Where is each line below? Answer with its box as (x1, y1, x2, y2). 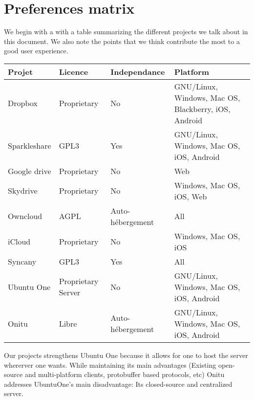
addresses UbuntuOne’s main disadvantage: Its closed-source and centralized (4, 378, 233, 389)
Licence (59, 66, 88, 77)
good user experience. (4, 45, 68, 56)
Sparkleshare (8, 139, 51, 151)
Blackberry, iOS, (174, 103, 231, 114)
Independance (110, 66, 165, 77)
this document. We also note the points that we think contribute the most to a (4, 36, 240, 46)
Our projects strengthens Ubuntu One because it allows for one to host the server (4, 350, 248, 360)
